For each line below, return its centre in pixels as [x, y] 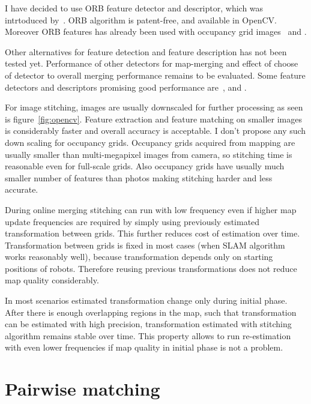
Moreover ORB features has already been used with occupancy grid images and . [156, 32]
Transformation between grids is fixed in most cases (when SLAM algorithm [145, 245]
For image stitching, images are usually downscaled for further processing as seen [154, 107]
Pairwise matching [83, 389]
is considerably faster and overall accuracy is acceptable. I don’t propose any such [155, 131]
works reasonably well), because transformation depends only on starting [139, 257]
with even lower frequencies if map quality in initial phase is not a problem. [144, 347]
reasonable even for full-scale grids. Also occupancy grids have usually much [145, 166]
